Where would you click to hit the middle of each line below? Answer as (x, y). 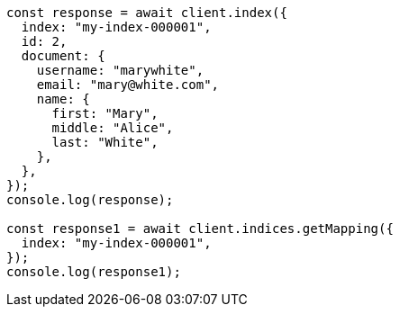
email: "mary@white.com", (128, 85)
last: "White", (105, 142)
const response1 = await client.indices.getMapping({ (200, 229)
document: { (63, 56)
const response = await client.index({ (147, 13)
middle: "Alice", (113, 128)
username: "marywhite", (120, 70)
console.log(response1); (94, 272)
